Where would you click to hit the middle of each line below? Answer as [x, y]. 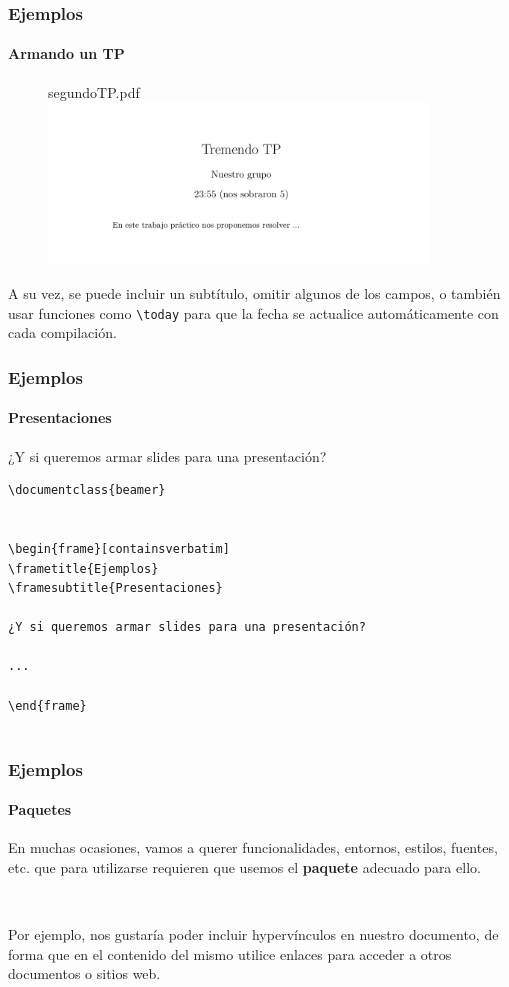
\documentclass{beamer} [87, 490]
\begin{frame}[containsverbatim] [119, 548]
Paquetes [40, 809]
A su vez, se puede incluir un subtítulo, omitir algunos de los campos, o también [254, 293]
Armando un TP [66, 53]
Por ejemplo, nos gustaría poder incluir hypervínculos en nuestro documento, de [253, 934]
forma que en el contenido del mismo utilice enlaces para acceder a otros [230, 953]
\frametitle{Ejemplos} [83, 568]
